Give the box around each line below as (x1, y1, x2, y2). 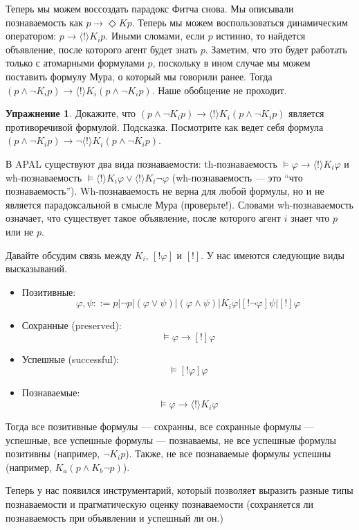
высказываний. (6, 261, 67, 276)
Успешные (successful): (21, 351, 120, 366)
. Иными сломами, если (105, 28, 205, 43)
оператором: (6, 28, 56, 43)
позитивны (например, (6, 446, 100, 461)
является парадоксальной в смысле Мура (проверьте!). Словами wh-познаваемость (6, 197, 353, 211)
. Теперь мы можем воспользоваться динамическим (131, 15, 348, 29)
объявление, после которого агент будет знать (6, 42, 198, 56)
